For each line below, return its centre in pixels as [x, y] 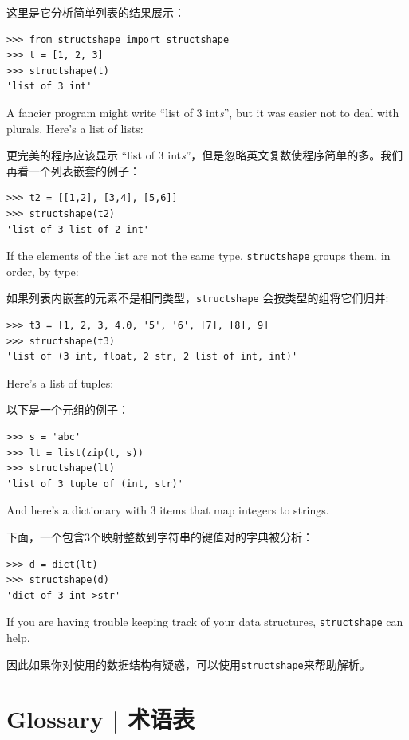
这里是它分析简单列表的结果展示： [96, 12]
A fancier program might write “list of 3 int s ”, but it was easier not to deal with [203, 112]
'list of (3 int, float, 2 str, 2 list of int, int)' [152, 357]
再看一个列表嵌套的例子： [73, 170]
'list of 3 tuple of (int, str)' [95, 484]
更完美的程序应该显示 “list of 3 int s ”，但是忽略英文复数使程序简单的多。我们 [205, 155]
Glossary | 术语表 [101, 719]
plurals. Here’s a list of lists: [75, 128]
